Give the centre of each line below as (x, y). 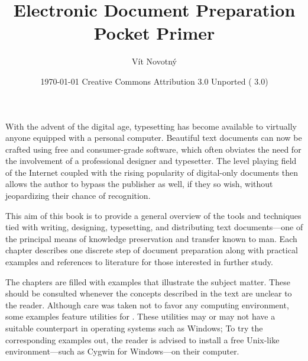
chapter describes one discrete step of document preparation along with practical (152, 250)
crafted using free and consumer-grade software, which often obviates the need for (153, 149)
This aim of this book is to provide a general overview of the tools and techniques (153, 215)
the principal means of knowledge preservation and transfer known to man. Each (151, 238)
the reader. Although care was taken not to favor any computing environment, (147, 304)
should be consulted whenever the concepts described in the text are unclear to (149, 293)
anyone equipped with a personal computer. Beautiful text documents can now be (154, 138)
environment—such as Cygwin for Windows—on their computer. (122, 351)
